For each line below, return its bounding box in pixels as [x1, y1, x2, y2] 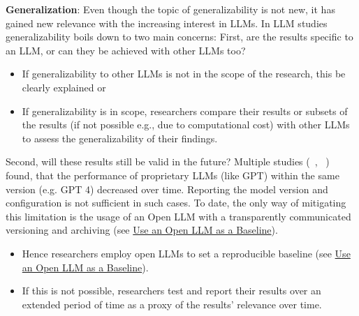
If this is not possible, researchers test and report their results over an [22, 283, 321, 298]
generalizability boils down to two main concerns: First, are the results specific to [6, 29, 353, 44]
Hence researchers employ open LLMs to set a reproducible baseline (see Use [22, 246, 351, 260]
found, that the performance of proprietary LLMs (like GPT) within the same [6, 167, 339, 182]
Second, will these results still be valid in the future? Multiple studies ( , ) [6, 154, 330, 169]
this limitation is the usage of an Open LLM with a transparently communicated [6, 209, 351, 223]
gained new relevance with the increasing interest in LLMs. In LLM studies [6, 15, 328, 30]
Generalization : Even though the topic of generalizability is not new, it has [6, 2, 335, 16]
